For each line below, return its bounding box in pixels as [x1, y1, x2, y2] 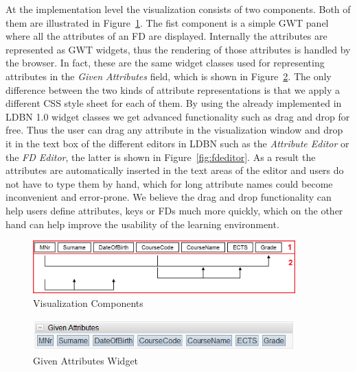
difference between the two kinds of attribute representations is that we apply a [5, 82, 340, 97]
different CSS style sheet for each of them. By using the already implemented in [5, 96, 342, 110]
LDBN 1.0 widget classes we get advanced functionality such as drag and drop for [5, 109, 350, 123]
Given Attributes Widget [33, 353, 139, 367]
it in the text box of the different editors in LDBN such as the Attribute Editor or [5, 136, 349, 150]
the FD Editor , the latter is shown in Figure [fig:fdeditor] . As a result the [5, 149, 316, 164]
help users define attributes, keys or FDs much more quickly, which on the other [5, 203, 343, 217]
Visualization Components [33, 295, 143, 310]
